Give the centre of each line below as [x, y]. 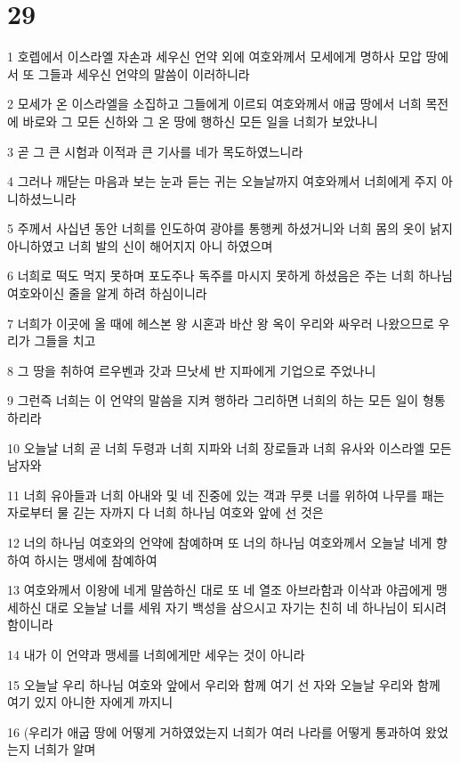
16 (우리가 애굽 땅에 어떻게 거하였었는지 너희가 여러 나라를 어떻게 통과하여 [214, 731]
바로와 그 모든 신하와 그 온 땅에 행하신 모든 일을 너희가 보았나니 [200, 121]
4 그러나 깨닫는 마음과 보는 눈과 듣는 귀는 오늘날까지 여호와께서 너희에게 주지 [222, 181]
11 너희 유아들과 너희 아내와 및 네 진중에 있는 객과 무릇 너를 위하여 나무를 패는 [226, 495]
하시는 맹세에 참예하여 [96, 560]
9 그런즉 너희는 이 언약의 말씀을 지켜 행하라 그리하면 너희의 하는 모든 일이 [213, 400]
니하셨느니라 [42, 198]
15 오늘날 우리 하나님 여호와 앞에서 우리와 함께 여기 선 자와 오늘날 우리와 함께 [224, 684]
